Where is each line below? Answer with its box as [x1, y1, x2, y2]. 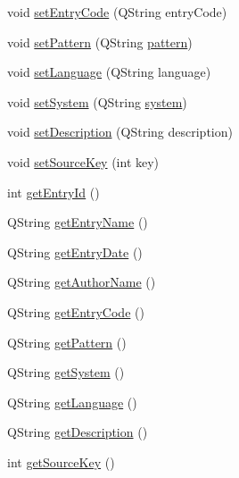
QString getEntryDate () [7, 242, 143, 261]
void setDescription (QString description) [7, 122, 233, 141]
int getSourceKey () [7, 452, 115, 471]
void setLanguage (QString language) [7, 63, 211, 81]
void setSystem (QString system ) [7, 92, 187, 111]
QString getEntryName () [7, 213, 148, 231]
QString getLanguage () [7, 392, 137, 411]
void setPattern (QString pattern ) [7, 32, 193, 51]
